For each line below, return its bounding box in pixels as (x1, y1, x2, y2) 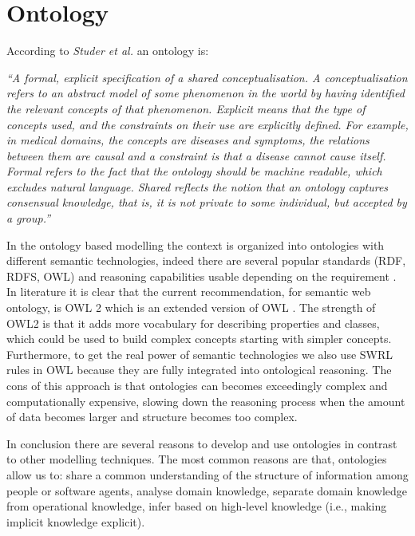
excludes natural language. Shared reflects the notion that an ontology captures (6, 178, 389, 195)
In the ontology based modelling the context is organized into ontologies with (6, 236, 385, 253)
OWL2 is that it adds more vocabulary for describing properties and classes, (6, 314, 380, 331)
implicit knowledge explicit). (6, 513, 145, 530)
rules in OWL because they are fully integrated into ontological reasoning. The (6, 361, 392, 378)
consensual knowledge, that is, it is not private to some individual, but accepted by (6, 194, 407, 211)
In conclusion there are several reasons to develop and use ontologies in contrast (6, 435, 397, 451)
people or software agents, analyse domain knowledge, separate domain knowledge (6, 482, 408, 499)
